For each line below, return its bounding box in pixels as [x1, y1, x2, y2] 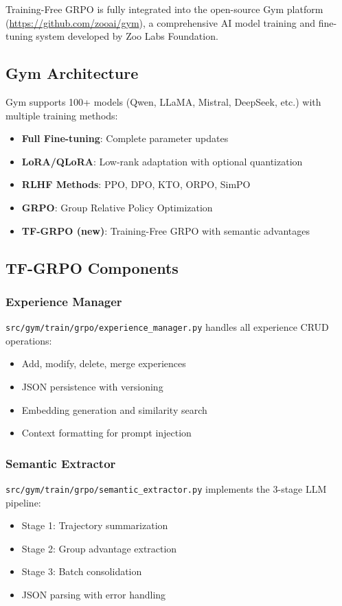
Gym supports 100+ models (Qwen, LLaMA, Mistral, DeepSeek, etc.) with [5, 94, 321, 108]
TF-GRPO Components [5, 257, 179, 278]
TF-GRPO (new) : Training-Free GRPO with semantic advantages [21, 223, 310, 237]
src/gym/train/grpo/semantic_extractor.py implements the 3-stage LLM [5, 481, 327, 496]
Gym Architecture [5, 62, 139, 84]
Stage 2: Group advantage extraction [21, 541, 177, 555]
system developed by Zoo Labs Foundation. [36, 29, 218, 43]
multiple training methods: [5, 108, 118, 122]
